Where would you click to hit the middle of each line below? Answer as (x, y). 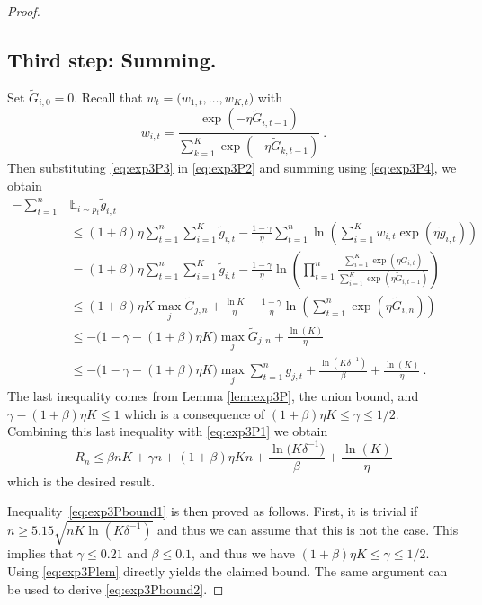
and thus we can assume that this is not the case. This (308, 529)
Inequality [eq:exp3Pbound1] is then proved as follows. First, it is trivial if (213, 511)
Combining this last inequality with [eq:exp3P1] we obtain (168, 431)
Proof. (24, 11)
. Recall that (108, 98)
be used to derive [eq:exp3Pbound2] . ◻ (116, 588)
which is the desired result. (81, 480)
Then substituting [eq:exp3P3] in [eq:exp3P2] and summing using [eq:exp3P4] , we (232, 168)
